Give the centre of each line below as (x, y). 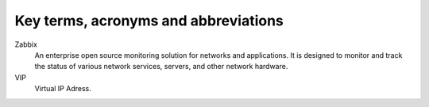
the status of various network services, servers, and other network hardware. (161, 67)
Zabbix (26, 44)
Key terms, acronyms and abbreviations (149, 21)
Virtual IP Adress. (63, 89)
